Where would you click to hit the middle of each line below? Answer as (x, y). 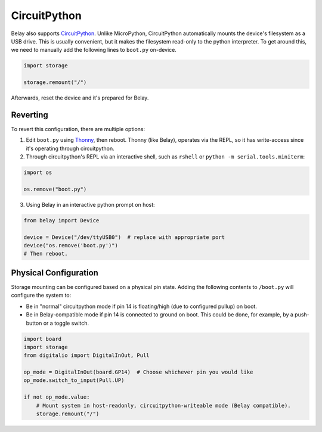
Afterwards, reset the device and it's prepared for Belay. (80, 98)
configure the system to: (41, 296)
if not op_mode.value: (57, 397)
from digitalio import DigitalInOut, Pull (86, 355)
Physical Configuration (55, 273)
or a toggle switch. (66, 323)
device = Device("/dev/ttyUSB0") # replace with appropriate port (124, 237)
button (34, 323)
